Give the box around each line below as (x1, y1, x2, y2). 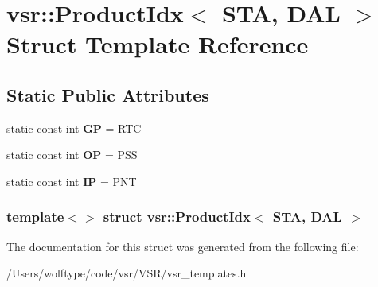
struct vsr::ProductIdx (103, 207, 251, 227)
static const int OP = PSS (6, 146, 138, 163)
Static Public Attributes (6, 82, 209, 107)
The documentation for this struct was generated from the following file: (6, 238, 359, 254)
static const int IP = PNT (6, 173, 137, 189)
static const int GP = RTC (6, 119, 142, 136)
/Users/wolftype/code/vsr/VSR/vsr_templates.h (6, 265, 247, 281)
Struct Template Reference (6, 28, 309, 60)
